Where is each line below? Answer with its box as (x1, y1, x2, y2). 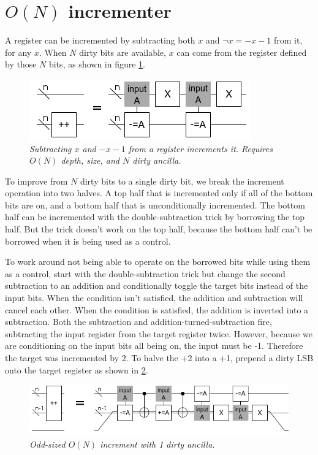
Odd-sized (29, 437, 66, 450)
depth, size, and (61, 154, 119, 167)
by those (5, 58, 37, 71)
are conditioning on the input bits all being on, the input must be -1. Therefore (5, 339, 303, 352)
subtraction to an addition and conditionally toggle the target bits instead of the (5, 279, 308, 292)
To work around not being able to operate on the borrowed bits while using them (5, 255, 311, 268)
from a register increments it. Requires (128, 142, 273, 155)
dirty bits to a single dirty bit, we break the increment (80, 174, 284, 187)
